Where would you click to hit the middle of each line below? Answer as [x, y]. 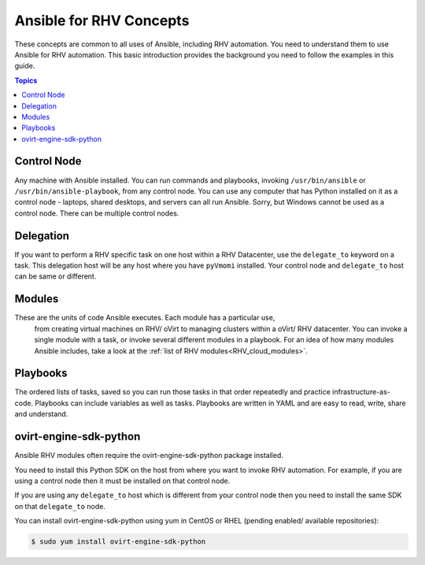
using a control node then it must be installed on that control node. [122, 481]
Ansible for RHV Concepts [102, 20]
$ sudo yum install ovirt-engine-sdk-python [118, 542]
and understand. [41, 414]
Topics [26, 80]
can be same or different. [55, 276]
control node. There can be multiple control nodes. [97, 213]
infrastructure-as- [361, 392]
